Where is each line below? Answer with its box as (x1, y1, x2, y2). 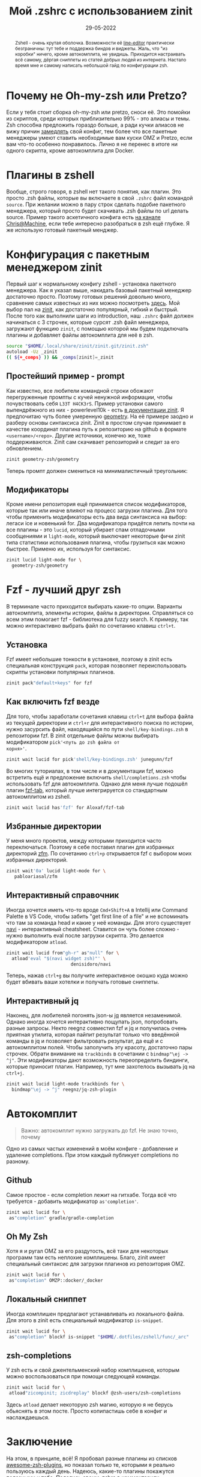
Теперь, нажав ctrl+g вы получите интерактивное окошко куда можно (6, 972, 188, 979)
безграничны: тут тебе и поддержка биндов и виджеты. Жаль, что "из (14, 45, 168, 52)
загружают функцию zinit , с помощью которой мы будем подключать (6, 325, 189, 333)
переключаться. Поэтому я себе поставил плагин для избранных (6, 843, 175, 851)
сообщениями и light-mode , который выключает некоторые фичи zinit (6, 532, 185, 540)
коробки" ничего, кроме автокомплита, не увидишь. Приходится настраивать (14, 51, 186, 57)
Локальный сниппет (6, 1294, 87, 1305)
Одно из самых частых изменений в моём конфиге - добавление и (6, 1144, 178, 1152)
